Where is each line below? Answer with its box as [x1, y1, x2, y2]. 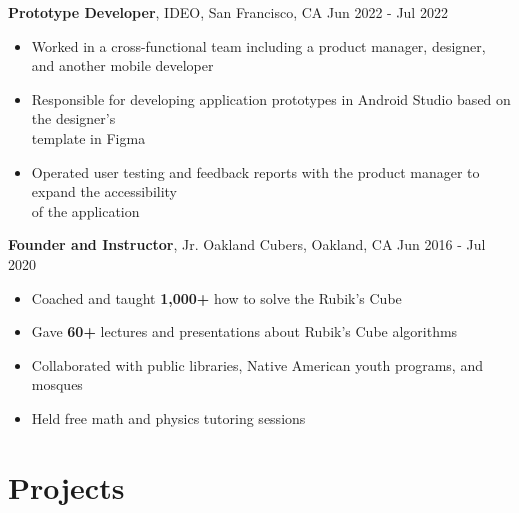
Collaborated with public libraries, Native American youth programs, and [31, 354, 483, 375]
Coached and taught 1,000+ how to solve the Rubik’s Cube [31, 287, 402, 308]
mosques [31, 374, 83, 395]
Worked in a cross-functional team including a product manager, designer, [31, 35, 486, 56]
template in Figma [31, 127, 146, 148]
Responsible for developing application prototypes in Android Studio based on [31, 88, 511, 109]
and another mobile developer [31, 55, 214, 76]
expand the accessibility [31, 181, 178, 202]
